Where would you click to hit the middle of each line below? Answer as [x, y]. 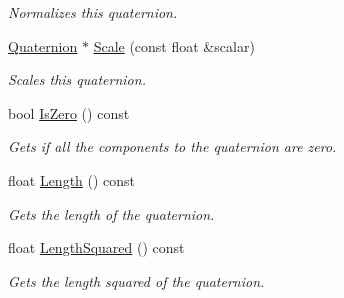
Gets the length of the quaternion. [111, 213]
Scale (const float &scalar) [174, 45]
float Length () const [72, 179]
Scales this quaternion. [77, 79]
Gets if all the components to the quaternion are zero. [172, 146]
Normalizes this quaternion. [93, 12]
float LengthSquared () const [96, 247]
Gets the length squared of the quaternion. [136, 280]
